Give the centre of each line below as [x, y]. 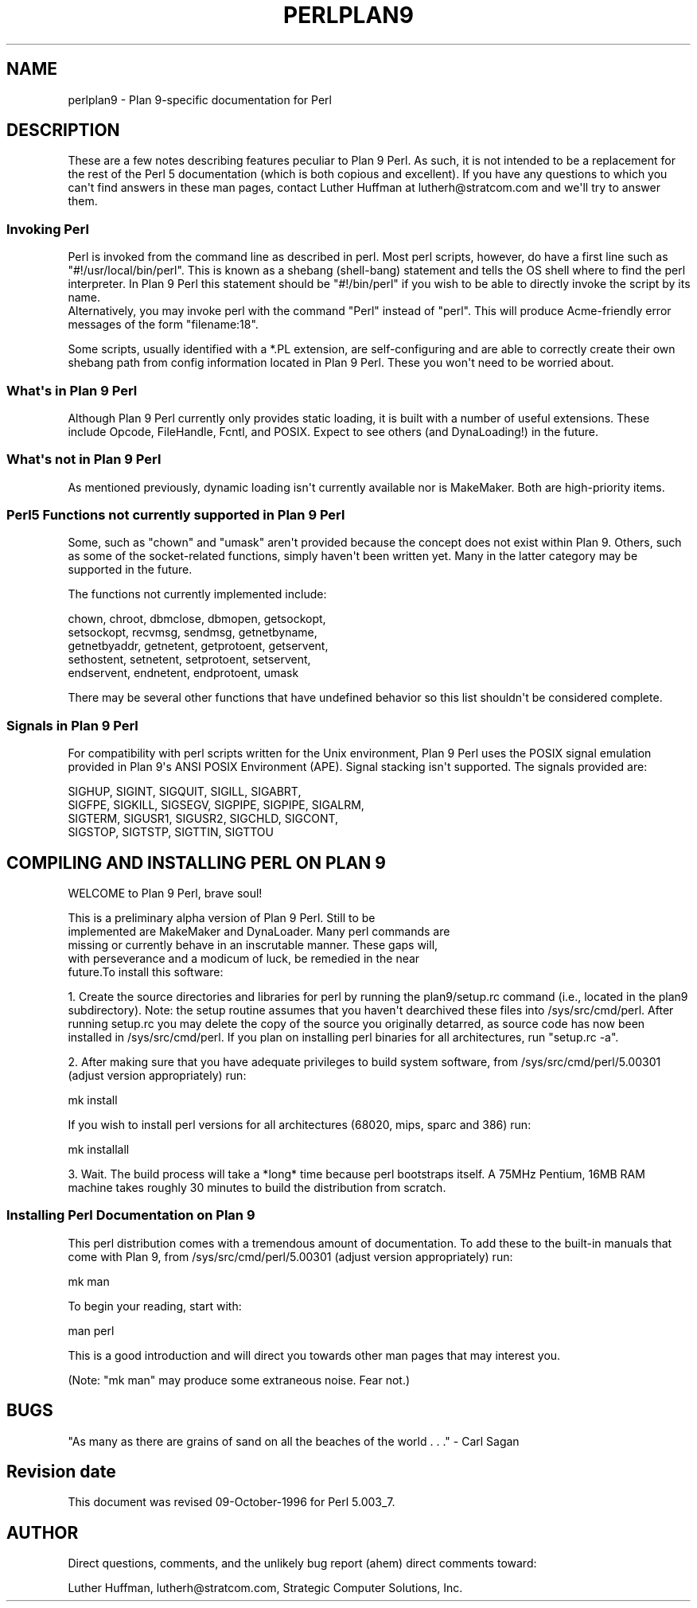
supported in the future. [130, 570]
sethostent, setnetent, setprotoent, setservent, [189, 660]
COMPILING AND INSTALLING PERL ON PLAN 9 [196, 862]
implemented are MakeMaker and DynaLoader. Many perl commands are [259, 932]
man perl [91, 1330]
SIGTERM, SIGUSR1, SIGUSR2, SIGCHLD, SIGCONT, [203, 819]
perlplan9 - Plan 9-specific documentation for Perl [200, 99]
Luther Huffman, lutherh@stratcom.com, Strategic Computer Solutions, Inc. [265, 1588]
